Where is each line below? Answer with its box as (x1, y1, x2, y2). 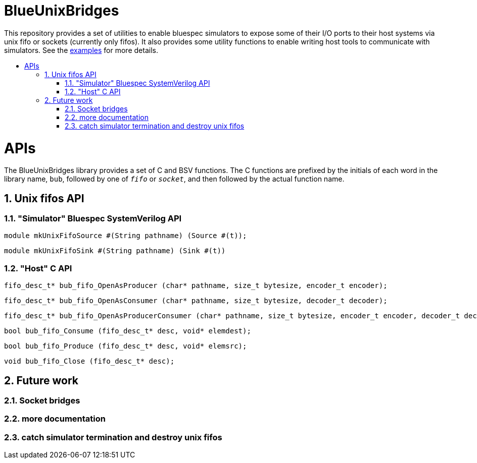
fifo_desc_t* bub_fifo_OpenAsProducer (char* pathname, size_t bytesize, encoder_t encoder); (4, 281, 388, 290)
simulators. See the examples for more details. (4, 45, 158, 54)
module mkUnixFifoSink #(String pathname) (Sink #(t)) (4, 247, 226, 255)
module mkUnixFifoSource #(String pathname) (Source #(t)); (4, 231, 247, 240)
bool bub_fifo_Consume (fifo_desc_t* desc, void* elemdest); (4, 327, 251, 335)
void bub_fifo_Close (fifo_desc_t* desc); (4, 357, 175, 366)
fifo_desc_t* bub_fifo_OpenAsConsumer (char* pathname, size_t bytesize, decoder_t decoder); (4, 297, 388, 305)
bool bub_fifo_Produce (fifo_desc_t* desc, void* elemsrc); (4, 342, 247, 351)
